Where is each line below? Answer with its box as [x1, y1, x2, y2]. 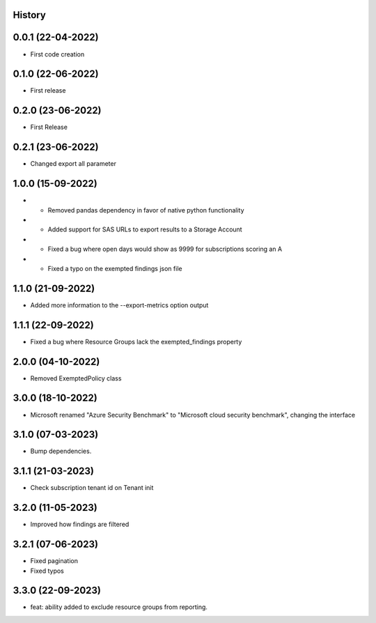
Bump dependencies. [30, 447, 92, 456]
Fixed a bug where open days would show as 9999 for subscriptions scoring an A [47, 245, 282, 254]
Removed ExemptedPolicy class [30, 374, 122, 383]
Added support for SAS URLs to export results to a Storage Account [47, 225, 243, 233]
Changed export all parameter [30, 160, 116, 168]
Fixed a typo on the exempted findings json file [47, 264, 182, 272]
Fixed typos [30, 567, 64, 575]
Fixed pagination [30, 557, 78, 565]
